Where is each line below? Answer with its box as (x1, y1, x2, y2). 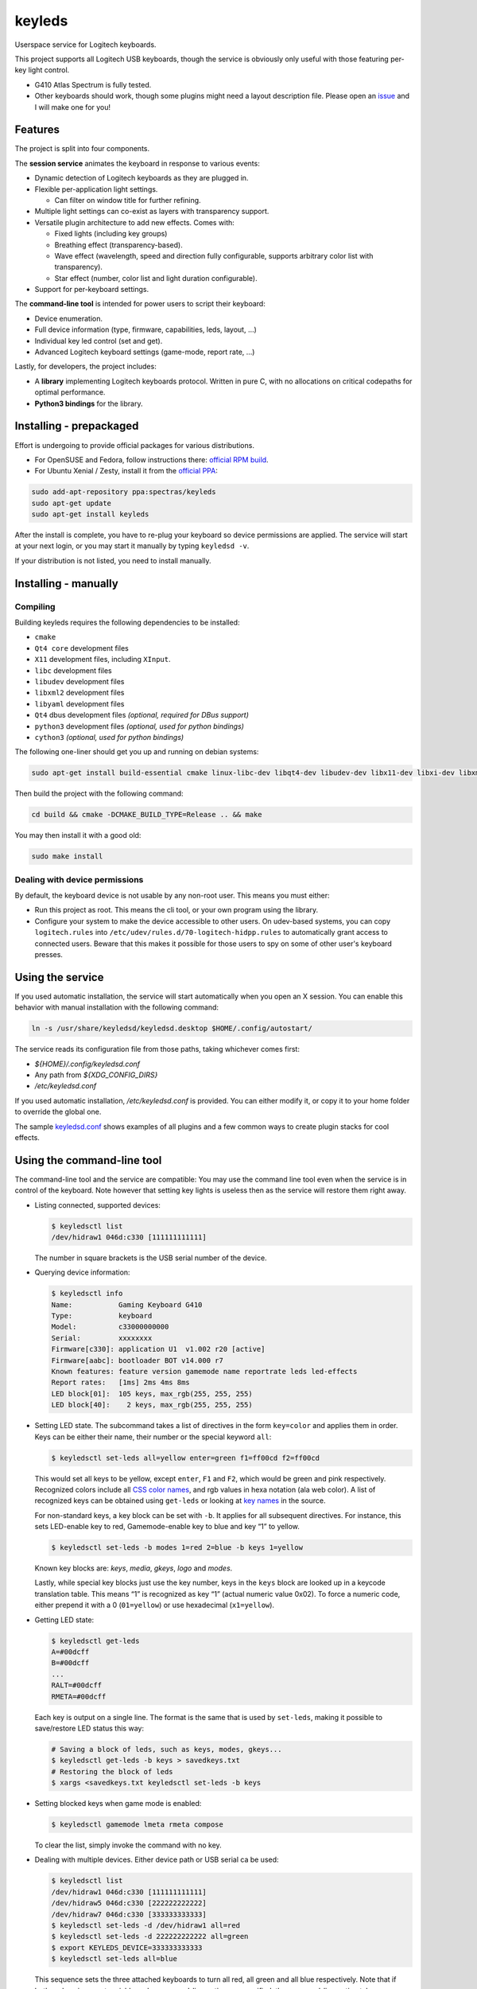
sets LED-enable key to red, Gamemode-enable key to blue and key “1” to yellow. (34, 1522, 300, 1532)
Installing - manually (14, 577, 118, 590)
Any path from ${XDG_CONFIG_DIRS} (34, 1070, 158, 1080)
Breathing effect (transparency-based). (54, 239, 183, 250)
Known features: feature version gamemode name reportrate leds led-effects (51, 1367, 358, 1376)
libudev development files (34, 676, 125, 686)
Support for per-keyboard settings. (34, 285, 149, 294)
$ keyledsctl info (51, 1289, 123, 1298)
